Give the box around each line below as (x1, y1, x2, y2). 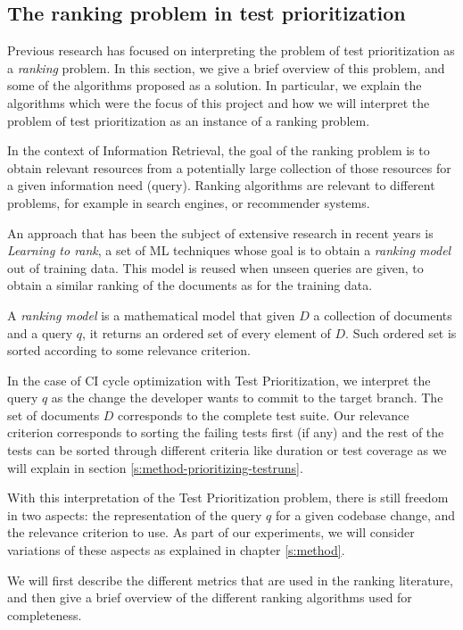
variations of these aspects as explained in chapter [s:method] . (7, 541, 345, 560)
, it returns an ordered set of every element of (82, 323, 331, 342)
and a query (7, 323, 73, 342)
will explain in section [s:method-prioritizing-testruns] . (7, 458, 303, 477)
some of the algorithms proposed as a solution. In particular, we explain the (7, 76, 422, 95)
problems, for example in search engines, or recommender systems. (7, 193, 370, 211)
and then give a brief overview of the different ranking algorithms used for (7, 588, 412, 607)
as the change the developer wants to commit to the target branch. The (51, 388, 443, 407)
